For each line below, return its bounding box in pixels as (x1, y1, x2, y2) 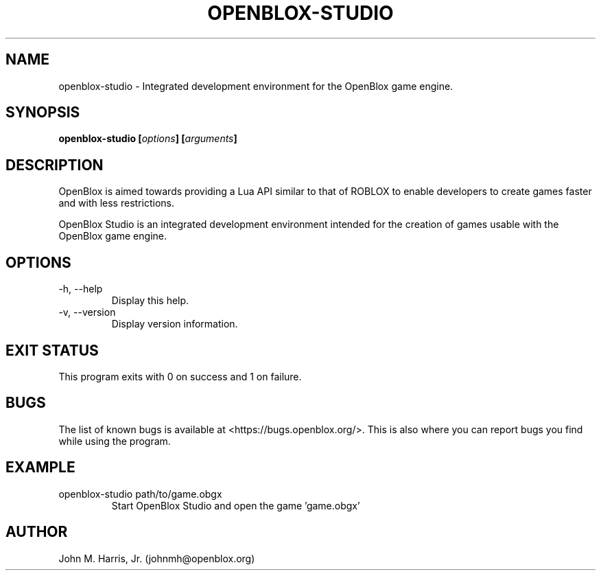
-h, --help (58, 283, 103, 295)
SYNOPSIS (5, 104, 80, 122)
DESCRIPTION (5, 156, 104, 174)
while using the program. (58, 435, 171, 447)
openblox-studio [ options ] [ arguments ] (58, 133, 237, 145)
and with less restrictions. (58, 197, 174, 209)
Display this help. (111, 295, 189, 307)
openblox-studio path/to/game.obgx (58, 487, 222, 500)
